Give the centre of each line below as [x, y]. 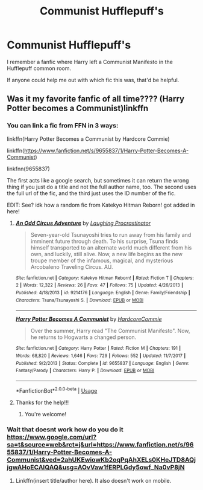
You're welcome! [45, 414]
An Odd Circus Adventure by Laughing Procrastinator [83, 223]
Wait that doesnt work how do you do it [65, 430]
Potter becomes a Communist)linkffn [78, 108]
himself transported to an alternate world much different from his [111, 247]
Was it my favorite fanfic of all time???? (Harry [96, 99]
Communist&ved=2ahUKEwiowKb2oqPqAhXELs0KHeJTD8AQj [101, 460]
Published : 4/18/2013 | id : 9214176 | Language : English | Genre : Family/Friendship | [103, 292]
